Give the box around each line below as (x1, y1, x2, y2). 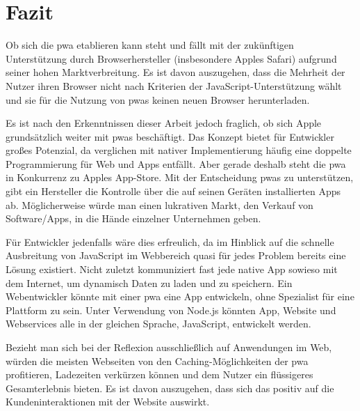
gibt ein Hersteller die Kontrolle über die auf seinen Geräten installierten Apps (6, 184, 341, 199)
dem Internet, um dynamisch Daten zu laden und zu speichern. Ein (6, 275, 293, 290)
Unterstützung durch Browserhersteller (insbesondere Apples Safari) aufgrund (6, 51, 337, 65)
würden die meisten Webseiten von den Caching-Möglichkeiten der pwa (6, 353, 309, 368)
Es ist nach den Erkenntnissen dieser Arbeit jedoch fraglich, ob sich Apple (6, 116, 322, 130)
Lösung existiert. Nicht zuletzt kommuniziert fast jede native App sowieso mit (6, 262, 338, 277)
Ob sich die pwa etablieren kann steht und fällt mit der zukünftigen (6, 38, 294, 52)
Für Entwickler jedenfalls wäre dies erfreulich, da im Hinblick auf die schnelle (6, 234, 334, 249)
